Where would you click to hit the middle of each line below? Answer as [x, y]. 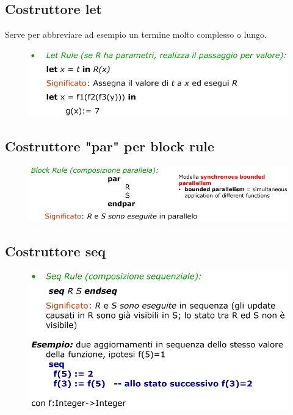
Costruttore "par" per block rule [110, 146]
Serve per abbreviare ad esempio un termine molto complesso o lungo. [136, 34]
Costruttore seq [56, 251]
